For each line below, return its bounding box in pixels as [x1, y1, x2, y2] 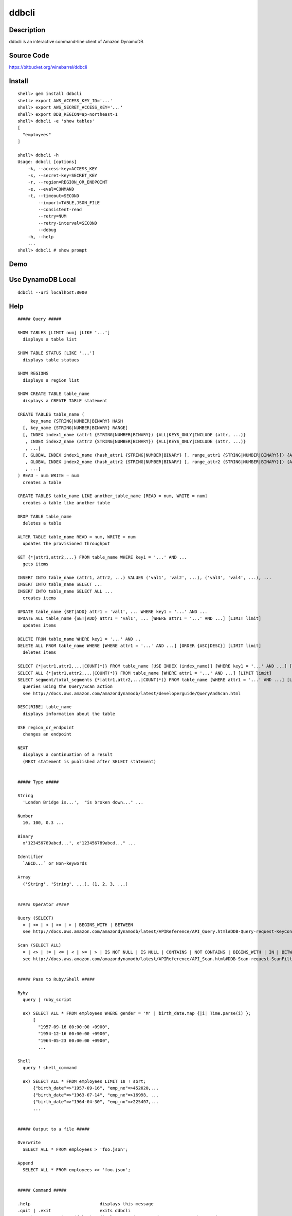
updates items [22, 623, 56, 628]
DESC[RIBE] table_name [18, 704, 72, 710]
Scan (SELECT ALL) [18, 943, 62, 948]
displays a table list [22, 337, 77, 342]
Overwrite [18, 1140, 41, 1145]
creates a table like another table [22, 500, 110, 505]
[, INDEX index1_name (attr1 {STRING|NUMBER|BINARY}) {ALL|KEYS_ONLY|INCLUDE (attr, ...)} [22, 432, 246, 437]
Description [9, 26, 46, 34]
